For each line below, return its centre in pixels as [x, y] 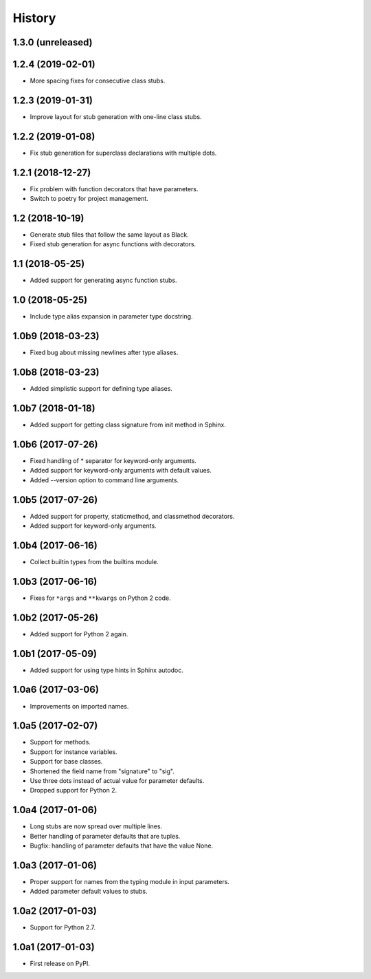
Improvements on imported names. [79, 706]
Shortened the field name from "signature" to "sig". [102, 771]
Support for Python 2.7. [63, 927]
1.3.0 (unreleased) [53, 42]
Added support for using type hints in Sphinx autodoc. [106, 670]
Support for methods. [60, 742]
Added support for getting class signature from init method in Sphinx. [128, 425]
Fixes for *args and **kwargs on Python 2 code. [100, 598]
